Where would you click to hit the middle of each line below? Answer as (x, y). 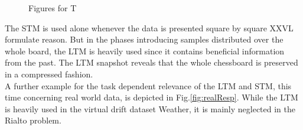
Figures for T (53, 8)
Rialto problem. (33, 120)
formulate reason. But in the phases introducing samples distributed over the (144, 39)
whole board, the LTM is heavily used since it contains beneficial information (145, 51)
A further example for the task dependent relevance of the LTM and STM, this (148, 85)
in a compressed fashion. (49, 74)
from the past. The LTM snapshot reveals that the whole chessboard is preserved (151, 62)
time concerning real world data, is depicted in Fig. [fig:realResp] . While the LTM (151, 97)
